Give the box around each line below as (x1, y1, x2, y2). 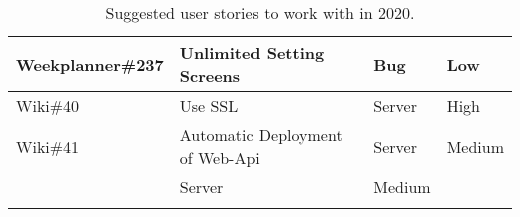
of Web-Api (179, 146, 260, 169)
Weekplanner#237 (16, 52, 164, 76)
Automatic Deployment (179, 123, 343, 146)
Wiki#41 (16, 134, 80, 158)
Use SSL (179, 94, 239, 117)
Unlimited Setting (179, 41, 325, 64)
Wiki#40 (16, 94, 80, 117)
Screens (179, 64, 241, 87)
